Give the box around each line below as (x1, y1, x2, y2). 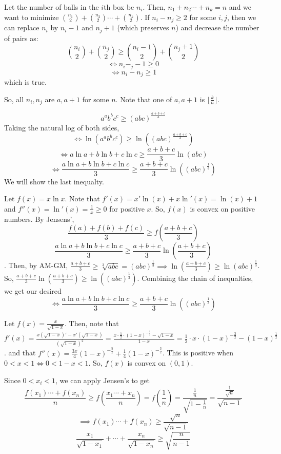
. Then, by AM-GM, (4, 260, 68, 271)
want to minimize (4, 11, 59, 22)
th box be (104, 2, 134, 12)
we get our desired (4, 285, 62, 296)
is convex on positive (190, 203, 255, 214)
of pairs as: (4, 32, 38, 43)
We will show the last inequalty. (4, 176, 104, 186)
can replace (4, 22, 39, 33)
